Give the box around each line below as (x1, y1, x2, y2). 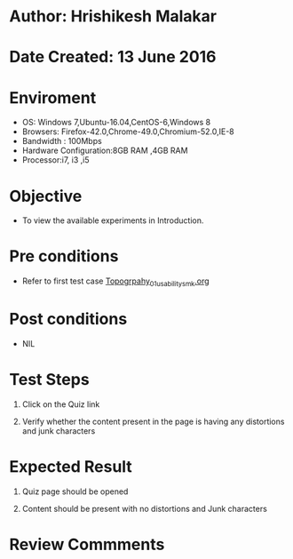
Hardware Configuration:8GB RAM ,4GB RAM (21, 145, 188, 156)
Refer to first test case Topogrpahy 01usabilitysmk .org (21, 276, 210, 288)
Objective (9, 186, 83, 206)
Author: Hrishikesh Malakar (9, 6, 218, 27)
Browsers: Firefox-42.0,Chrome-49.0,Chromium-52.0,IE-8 (21, 126, 235, 137)
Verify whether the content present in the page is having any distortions (21, 416, 285, 427)
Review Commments (9, 534, 165, 555)
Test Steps (9, 370, 91, 390)
